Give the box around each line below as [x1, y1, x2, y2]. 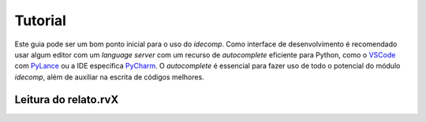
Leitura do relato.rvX [14, 93, 119, 106]
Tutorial [14, 12, 67, 29]
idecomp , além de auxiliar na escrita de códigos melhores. [14, 72, 204, 82]
